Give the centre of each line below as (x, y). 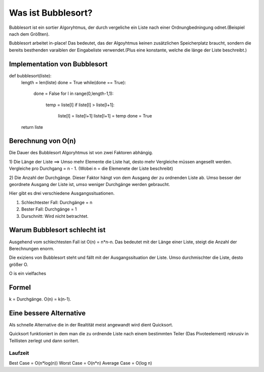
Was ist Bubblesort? (51, 13)
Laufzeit (19, 353)
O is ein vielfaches (28, 274)
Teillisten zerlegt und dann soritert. (44, 341)
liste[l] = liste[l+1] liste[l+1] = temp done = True (105, 116)
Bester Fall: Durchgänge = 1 (49, 209)
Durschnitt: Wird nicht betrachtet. (55, 216)
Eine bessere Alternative (47, 313)
